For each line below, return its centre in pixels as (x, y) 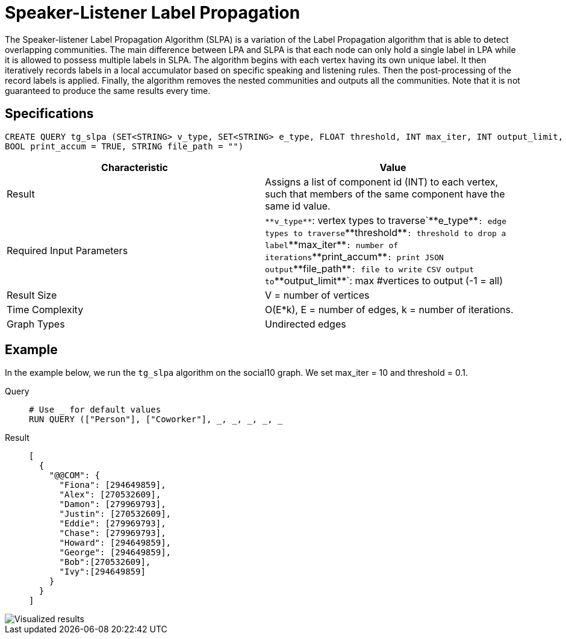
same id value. (298, 206)
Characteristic (135, 167)
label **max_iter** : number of (332, 244)
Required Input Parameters (67, 250)
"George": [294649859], (115, 553)
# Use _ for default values (95, 410)
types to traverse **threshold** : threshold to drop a (386, 232)
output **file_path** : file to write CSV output (369, 268)
